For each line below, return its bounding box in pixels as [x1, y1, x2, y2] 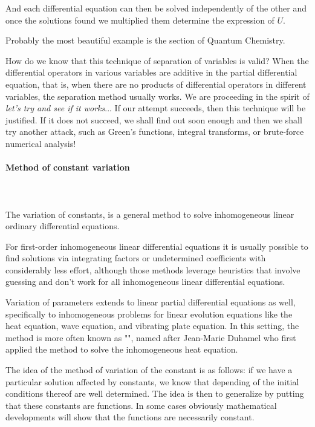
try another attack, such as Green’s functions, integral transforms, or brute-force [5, 125, 304, 138]
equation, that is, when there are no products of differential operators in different [5, 77, 307, 90]
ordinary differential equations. [5, 220, 120, 232]
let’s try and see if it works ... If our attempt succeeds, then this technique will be [5, 102, 306, 114]
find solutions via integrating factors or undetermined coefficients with [5, 252, 266, 264]
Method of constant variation [5, 161, 130, 174]
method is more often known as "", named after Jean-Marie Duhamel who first [5, 331, 296, 344]
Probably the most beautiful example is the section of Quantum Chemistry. [5, 34, 285, 47]
